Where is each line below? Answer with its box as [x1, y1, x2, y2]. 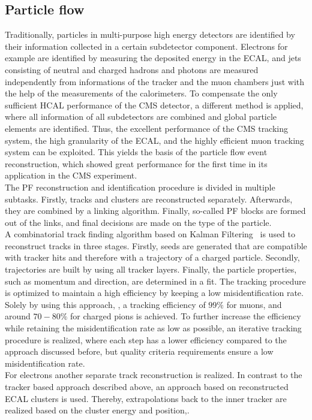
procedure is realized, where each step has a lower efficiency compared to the [5, 333, 287, 346]
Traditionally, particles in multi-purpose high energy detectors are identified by [5, 28, 295, 41]
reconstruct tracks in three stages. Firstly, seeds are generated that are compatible [5, 239, 307, 252]
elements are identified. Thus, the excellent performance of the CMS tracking [5, 122, 289, 134]
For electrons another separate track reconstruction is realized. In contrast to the [5, 368, 302, 381]
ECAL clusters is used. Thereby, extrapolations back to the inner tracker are [5, 392, 287, 404]
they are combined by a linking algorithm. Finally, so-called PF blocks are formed [5, 204, 306, 217]
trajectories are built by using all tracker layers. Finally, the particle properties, [5, 263, 297, 276]
